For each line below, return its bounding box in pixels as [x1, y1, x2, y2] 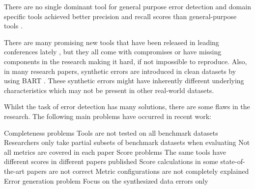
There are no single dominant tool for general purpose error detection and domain [4, 1, 251, 11]
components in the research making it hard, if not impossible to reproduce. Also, [4, 56, 247, 66]
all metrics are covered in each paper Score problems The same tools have [4, 146, 226, 157]
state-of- [220, 156, 245, 166]
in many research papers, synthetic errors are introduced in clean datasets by [4, 66, 236, 76]
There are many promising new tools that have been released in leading [4, 37, 219, 47]
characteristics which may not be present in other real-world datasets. [4, 85, 214, 95]
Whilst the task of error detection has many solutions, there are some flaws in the [4, 101, 250, 112]
